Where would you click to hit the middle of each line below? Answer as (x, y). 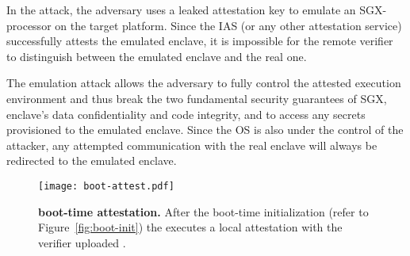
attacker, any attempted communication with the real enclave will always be (192, 145)
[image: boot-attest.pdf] (106, 186)
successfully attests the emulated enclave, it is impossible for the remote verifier (200, 41)
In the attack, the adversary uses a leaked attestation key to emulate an (181, 10)
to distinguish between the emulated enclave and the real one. (157, 56)
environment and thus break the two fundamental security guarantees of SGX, (197, 98)
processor (29, 25)
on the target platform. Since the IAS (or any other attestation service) (228, 25)
